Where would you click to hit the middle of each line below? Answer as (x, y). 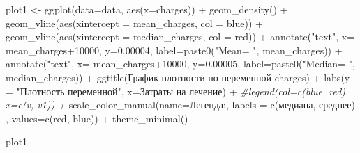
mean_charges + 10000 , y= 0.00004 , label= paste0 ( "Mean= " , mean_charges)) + (174, 50)
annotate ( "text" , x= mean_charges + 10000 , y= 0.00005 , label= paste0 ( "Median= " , (180, 64)
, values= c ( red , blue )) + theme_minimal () (97, 118)
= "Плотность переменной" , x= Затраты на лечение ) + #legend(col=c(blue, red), (177, 91)
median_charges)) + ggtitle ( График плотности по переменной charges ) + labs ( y (178, 77)
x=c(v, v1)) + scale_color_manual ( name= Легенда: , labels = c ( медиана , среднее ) (180, 105)
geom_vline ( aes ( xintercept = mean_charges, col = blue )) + (134, 23)
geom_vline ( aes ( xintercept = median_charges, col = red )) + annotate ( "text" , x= (180, 37)
